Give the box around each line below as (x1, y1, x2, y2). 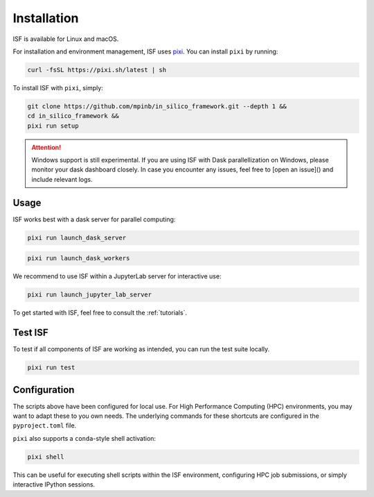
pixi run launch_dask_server (27, 233, 127, 242)
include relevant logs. (31, 175, 93, 183)
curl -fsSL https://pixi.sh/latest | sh (27, 66, 166, 74)
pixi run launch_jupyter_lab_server (27, 291, 152, 298)
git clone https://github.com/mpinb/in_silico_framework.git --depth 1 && (27, 102, 287, 110)
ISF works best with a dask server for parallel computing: (12, 215, 176, 224)
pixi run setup (27, 121, 79, 130)
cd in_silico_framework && (27, 112, 119, 120)
